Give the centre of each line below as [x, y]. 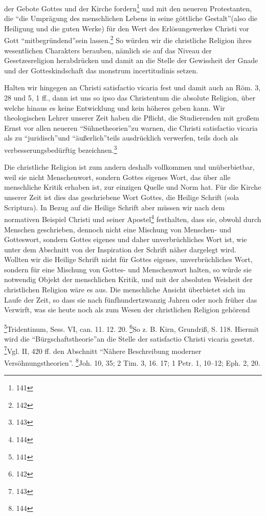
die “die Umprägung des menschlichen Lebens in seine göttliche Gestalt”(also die [131, 18]
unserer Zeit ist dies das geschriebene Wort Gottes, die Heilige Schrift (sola [122, 197]
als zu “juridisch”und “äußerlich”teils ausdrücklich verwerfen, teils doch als [121, 138]
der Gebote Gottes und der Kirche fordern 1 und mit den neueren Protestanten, [128, 7]
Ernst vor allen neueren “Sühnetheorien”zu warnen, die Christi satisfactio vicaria [131, 127]
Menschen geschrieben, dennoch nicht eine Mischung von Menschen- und [118, 229]
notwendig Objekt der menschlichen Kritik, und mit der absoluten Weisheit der [128, 279]
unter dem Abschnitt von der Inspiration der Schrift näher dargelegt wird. [120, 249]
